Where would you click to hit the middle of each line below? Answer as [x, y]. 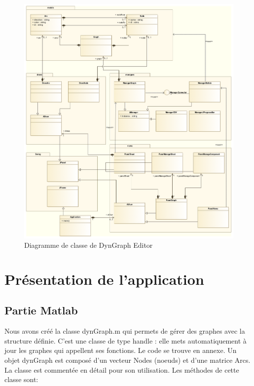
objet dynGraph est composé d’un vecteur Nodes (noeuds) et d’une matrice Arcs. [127, 360]
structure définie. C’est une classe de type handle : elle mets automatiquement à [126, 340]
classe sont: [21, 379]
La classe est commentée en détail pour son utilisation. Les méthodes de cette [122, 369]
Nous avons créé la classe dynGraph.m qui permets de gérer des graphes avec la [125, 331]
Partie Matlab [41, 310]
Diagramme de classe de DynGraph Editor [89, 245]
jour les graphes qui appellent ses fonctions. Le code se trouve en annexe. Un [121, 350]
